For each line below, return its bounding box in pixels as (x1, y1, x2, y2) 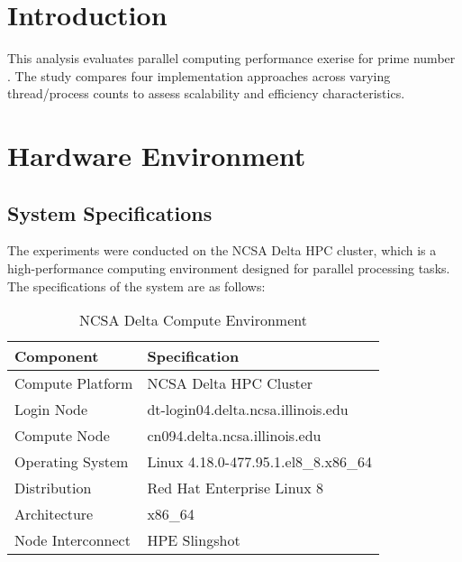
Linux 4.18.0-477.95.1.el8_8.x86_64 (147, 451, 372, 473)
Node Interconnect (14, 530, 131, 551)
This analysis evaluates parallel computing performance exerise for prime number (7, 49, 456, 68)
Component (14, 345, 99, 367)
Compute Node (14, 425, 110, 447)
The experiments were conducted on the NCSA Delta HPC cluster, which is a (7, 241, 437, 260)
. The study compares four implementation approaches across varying (7, 66, 391, 85)
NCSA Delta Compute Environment (79, 309, 307, 331)
